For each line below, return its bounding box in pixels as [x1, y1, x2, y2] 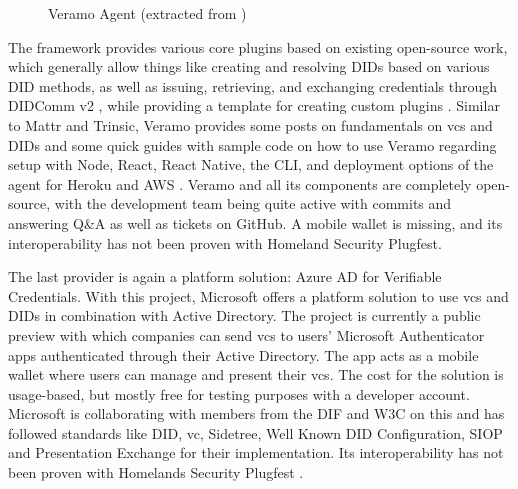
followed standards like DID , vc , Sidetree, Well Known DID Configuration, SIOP [8, 422, 503, 443]
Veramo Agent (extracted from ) [48, 3, 247, 23]
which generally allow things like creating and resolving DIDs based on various [8, 56, 490, 77]
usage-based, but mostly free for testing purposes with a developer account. [8, 383, 470, 404]
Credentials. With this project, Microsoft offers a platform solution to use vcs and [8, 285, 509, 306]
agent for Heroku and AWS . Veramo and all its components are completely [8, 173, 472, 194]
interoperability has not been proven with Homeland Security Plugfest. [8, 232, 442, 253]
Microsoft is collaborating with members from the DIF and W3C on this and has [8, 403, 505, 424]
